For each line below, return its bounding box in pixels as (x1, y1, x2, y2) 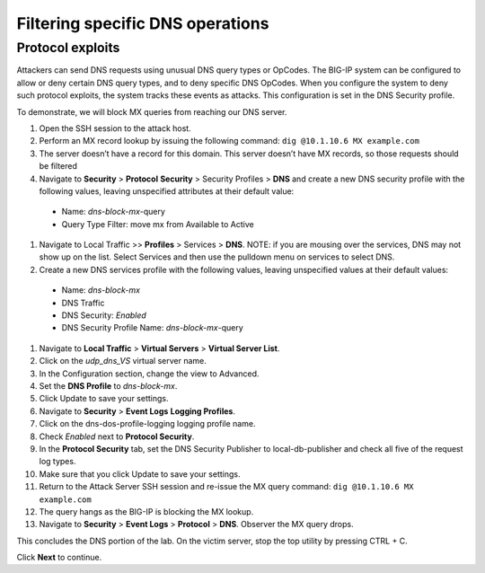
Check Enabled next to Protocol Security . (39, 431, 195, 442)
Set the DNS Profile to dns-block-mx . (39, 380, 178, 391)
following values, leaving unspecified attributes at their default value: (39, 185, 295, 197)
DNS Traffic (61, 297, 105, 308)
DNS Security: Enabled (61, 310, 147, 321)
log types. (39, 456, 76, 467)
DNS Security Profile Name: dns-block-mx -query (61, 322, 243, 333)
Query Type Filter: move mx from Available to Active (61, 218, 255, 229)
